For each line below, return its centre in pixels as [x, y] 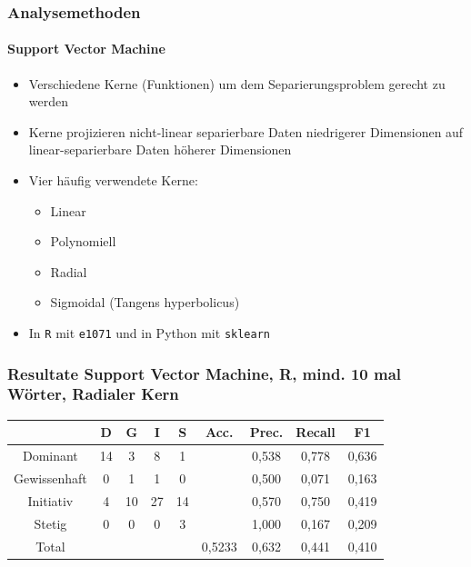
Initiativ [50, 500]
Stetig [50, 523]
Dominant [50, 456]
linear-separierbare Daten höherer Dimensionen [160, 149]
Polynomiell [83, 241]
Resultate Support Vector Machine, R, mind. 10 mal [205, 373]
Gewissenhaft [50, 477]
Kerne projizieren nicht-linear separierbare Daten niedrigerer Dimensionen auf [246, 131]
